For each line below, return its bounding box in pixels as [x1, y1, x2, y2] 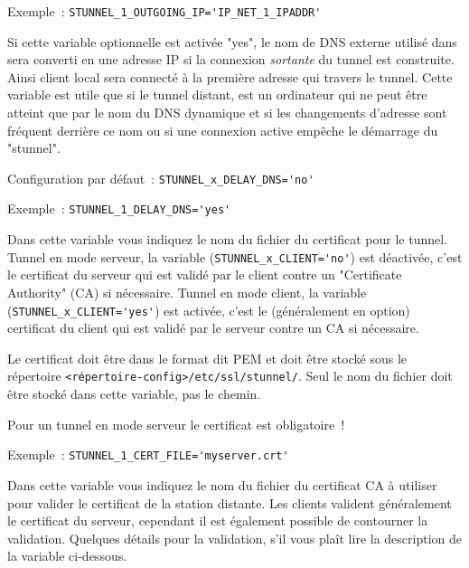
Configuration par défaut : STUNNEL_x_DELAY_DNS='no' [7, 168, 314, 187]
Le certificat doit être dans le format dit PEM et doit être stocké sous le [7, 348, 407, 367]
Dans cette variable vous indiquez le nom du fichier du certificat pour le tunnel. [7, 230, 448, 249]
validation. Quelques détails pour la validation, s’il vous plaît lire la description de [7, 528, 463, 547]
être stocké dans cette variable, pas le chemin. [7, 384, 261, 403]
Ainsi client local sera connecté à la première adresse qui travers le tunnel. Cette [7, 67, 453, 86]
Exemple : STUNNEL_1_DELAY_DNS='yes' [7, 199, 231, 218]
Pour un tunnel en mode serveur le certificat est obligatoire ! [7, 414, 345, 433]
